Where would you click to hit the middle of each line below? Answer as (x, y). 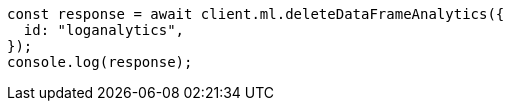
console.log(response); (100, 62)
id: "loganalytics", (104, 30)
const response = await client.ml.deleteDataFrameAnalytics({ (256, 14)
